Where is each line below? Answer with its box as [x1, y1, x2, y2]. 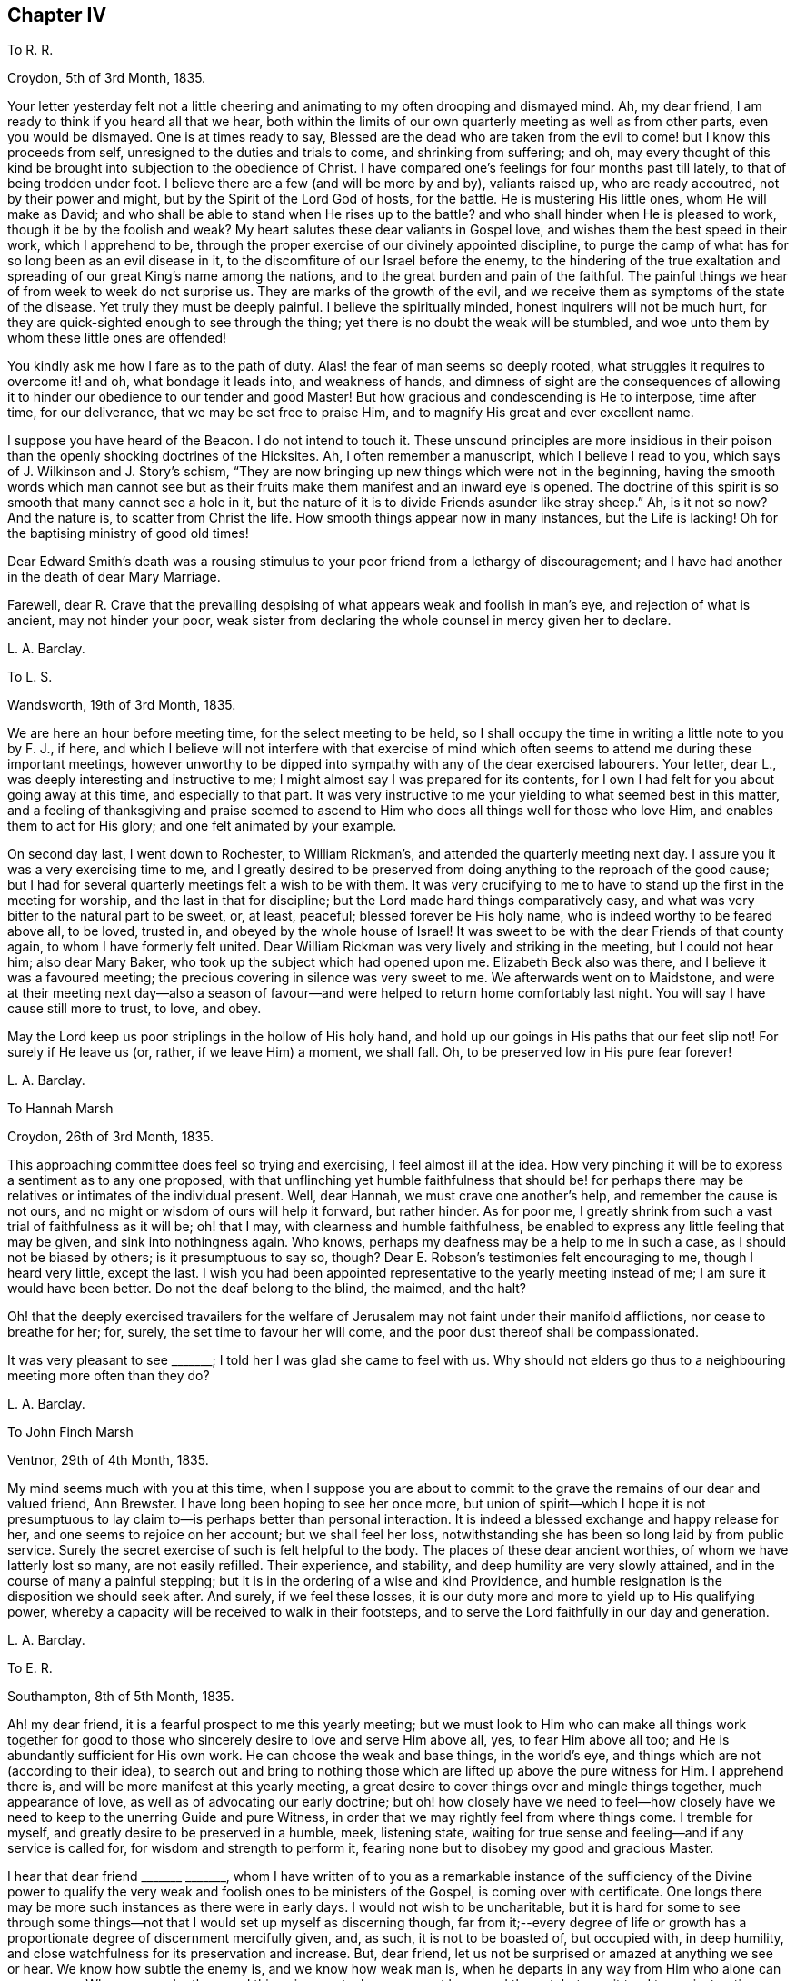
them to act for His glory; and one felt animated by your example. [7, 818, 397, 834]
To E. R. [7, 1660, 53, 1677]
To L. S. [7, 669, 53, 685]
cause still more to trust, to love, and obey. [7, 1000, 262, 1017]
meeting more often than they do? [7, 1368, 210, 1384]
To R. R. [7, 42, 54, 58]
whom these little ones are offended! [7, 330, 226, 346]
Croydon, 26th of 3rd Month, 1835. [7, 1129, 214, 1145]
